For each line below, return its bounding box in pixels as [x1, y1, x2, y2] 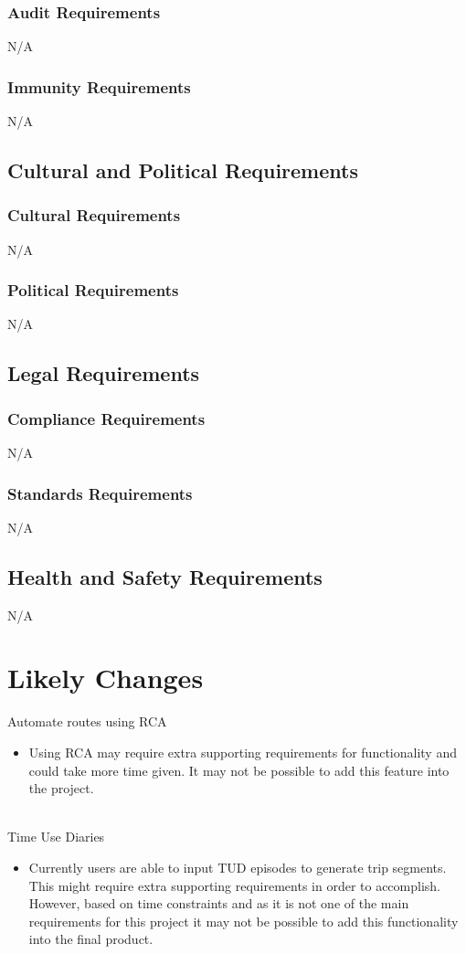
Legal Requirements [7, 359, 200, 387]
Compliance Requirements [7, 407, 206, 429]
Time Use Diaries [7, 827, 105, 846]
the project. [28, 779, 94, 798]
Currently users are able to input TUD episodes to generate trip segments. [28, 857, 447, 876]
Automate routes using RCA [7, 712, 167, 731]
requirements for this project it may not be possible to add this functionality [28, 911, 459, 930]
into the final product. [28, 929, 154, 949]
